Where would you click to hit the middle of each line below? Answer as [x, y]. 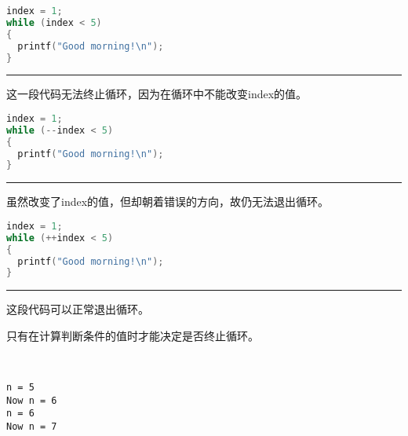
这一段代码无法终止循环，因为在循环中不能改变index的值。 [157, 94]
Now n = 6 [32, 400]
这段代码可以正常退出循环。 [78, 309]
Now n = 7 [32, 427]
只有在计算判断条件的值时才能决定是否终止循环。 [133, 335]
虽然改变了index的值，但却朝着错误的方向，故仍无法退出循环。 [168, 202]
